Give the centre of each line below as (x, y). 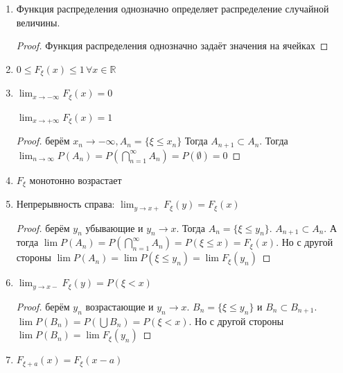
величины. (38, 22)
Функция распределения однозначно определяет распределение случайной (173, 8)
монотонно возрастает (76, 180)
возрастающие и (120, 306)
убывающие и (114, 227)
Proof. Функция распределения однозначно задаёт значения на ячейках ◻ (172, 45)
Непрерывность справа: (65, 204)
